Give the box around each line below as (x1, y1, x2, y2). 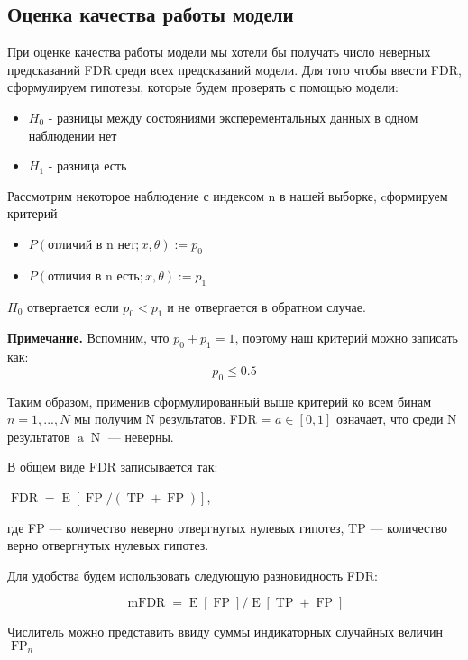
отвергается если (26, 297, 119, 316)
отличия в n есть (48, 270, 140, 283)
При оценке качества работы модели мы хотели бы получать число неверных (7, 42, 431, 61)
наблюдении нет (28, 125, 117, 144)
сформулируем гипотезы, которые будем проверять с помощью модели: (7, 78, 399, 96)
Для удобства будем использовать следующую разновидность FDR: (7, 565, 378, 584)
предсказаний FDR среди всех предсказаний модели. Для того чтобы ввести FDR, (7, 60, 462, 78)
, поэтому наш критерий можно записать (234, 328, 458, 347)
